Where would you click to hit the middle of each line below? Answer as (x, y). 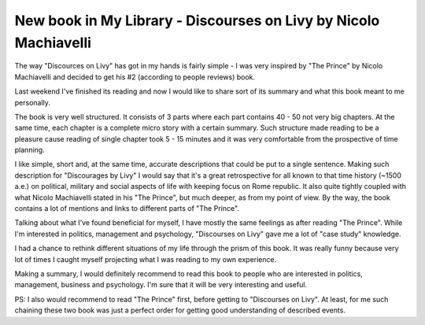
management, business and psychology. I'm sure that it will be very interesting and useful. (161, 285)
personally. (33, 102)
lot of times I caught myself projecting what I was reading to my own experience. (146, 259)
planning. (30, 150)
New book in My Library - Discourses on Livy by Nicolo (197, 20)
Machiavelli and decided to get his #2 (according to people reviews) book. (135, 77)
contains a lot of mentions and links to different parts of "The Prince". (127, 209)
